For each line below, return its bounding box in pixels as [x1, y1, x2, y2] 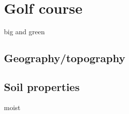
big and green [4, 26, 45, 37]
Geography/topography [4, 50, 126, 66]
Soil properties [4, 79, 80, 94]
